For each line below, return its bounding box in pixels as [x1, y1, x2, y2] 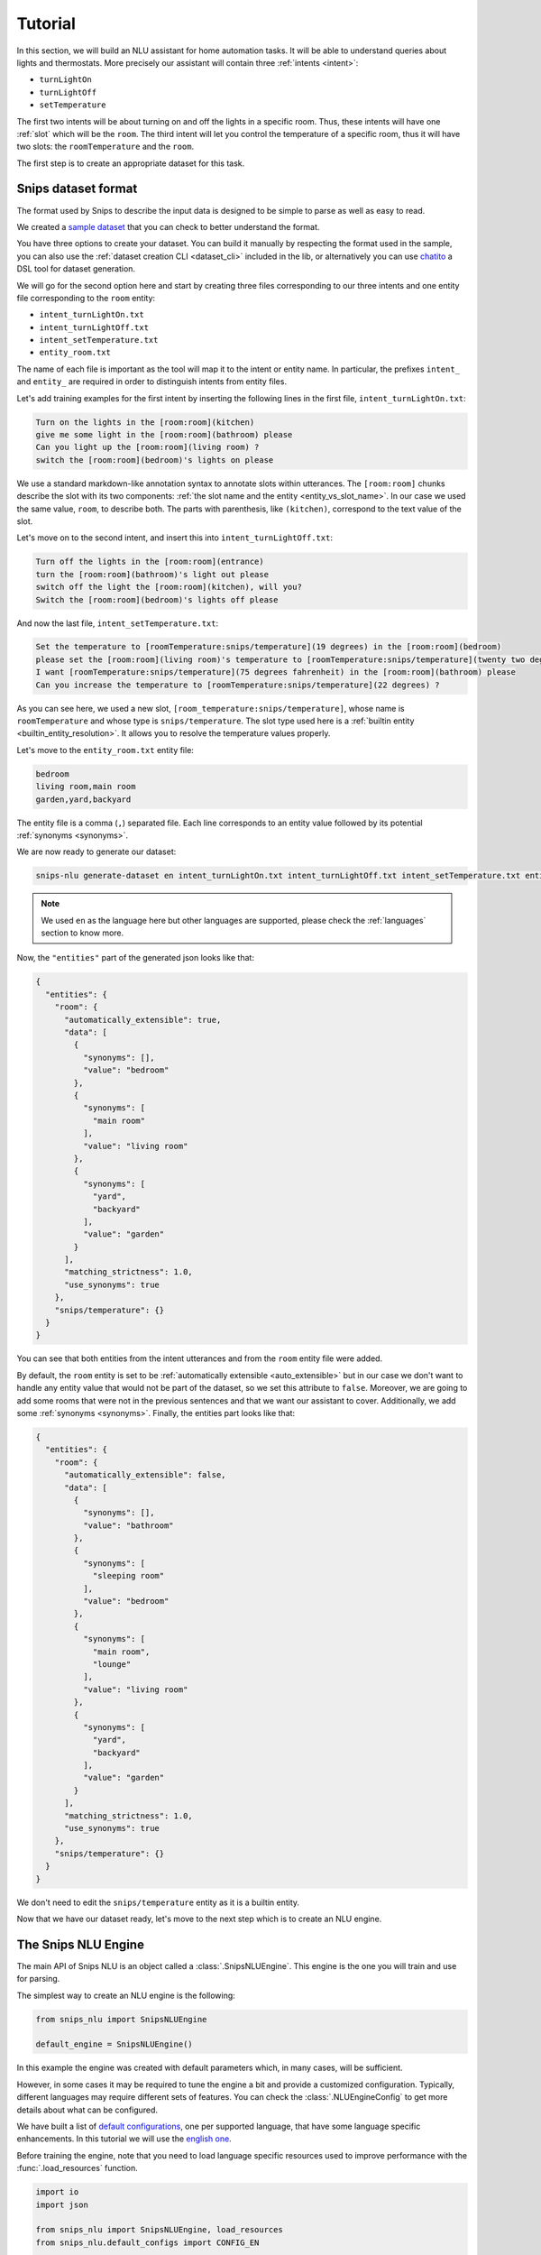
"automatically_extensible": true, [64, 1015, 222, 1025]
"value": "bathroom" [82, 1520, 175, 1531]
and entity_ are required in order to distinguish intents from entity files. [16, 376, 288, 387]
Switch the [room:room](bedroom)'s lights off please [35, 594, 279, 604]
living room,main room [35, 781, 136, 792]
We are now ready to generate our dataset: [16, 846, 177, 857]
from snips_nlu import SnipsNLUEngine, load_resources [35, 2224, 283, 2235]
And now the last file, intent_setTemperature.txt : [16, 618, 219, 629]
